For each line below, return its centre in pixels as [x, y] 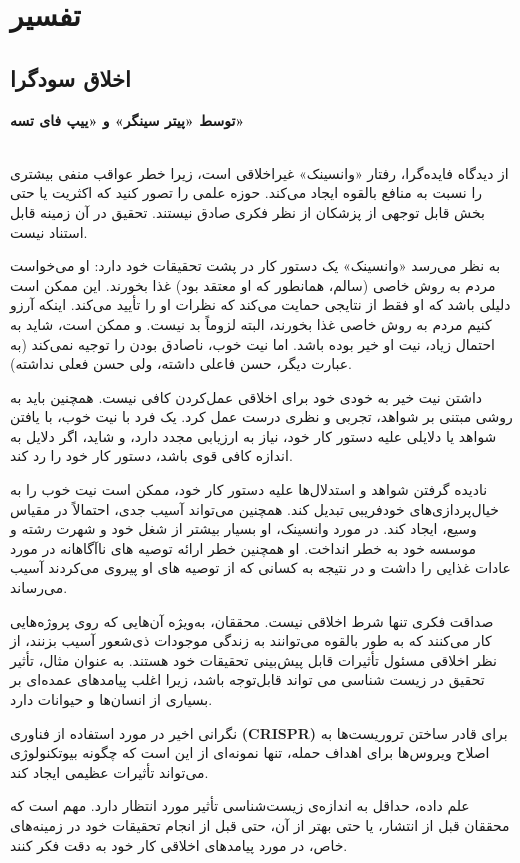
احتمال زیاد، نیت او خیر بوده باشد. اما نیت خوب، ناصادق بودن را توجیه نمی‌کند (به [252, 343]
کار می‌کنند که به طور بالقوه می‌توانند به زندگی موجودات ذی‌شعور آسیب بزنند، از [251, 640]
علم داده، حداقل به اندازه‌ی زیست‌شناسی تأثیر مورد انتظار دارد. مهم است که [240, 805]
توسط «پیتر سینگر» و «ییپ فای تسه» [127, 119]
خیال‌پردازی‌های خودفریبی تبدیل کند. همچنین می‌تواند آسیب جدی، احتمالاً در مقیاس [254, 508]
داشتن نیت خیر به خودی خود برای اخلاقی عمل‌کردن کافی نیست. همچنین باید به [246, 396]
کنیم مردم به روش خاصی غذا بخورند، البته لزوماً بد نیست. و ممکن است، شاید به [251, 323]
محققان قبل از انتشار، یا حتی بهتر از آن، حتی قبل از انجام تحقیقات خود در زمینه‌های [260, 824]
